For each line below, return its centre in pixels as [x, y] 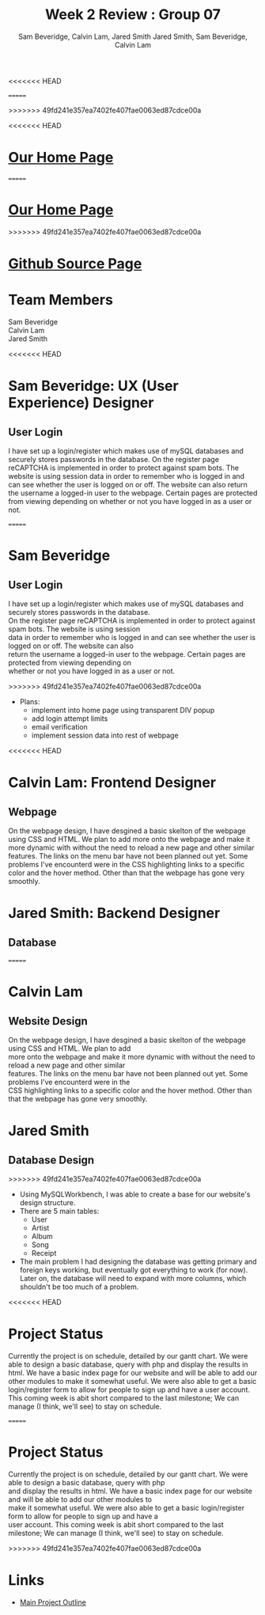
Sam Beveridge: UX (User [94, 386]
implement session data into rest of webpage [105, 735]
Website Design [48, 1021]
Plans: [30, 701]
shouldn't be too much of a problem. [79, 1287]
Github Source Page [75, 263]
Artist [40, 1227]
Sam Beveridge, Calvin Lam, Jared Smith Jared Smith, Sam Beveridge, [133, 36]
